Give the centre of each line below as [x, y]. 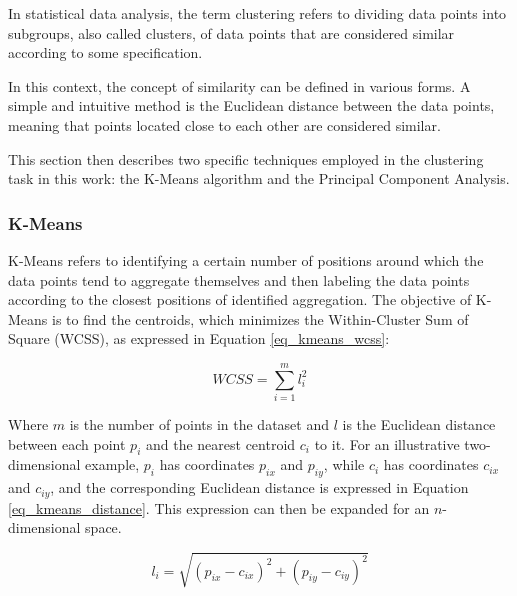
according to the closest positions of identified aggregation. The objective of [240, 299]
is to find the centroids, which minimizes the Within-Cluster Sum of [260, 318]
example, [112, 464]
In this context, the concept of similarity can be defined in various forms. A [239, 85]
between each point [67, 443]
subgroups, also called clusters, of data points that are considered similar [231, 32]
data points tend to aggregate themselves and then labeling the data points [239, 279]
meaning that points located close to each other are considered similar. [224, 124]
